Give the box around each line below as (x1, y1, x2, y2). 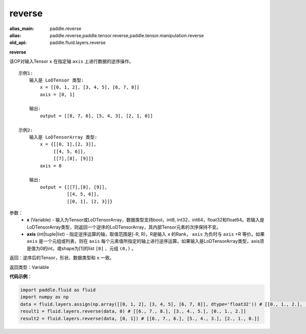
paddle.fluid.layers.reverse (49, 40, 106, 46)
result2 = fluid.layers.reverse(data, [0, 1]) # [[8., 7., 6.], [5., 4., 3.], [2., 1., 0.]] (20, 316, 260, 321)
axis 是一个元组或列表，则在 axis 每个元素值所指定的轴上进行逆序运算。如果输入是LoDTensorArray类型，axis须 (27, 238, 265, 244)
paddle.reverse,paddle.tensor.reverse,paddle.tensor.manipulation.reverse (49, 32, 204, 38)
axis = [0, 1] (40, 92, 75, 97)
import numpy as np (20, 294, 69, 300)
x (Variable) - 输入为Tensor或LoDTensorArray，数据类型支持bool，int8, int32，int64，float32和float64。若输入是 (27, 217, 265, 223)
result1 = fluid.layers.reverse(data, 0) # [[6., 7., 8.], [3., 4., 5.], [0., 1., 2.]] (20, 309, 246, 314)
